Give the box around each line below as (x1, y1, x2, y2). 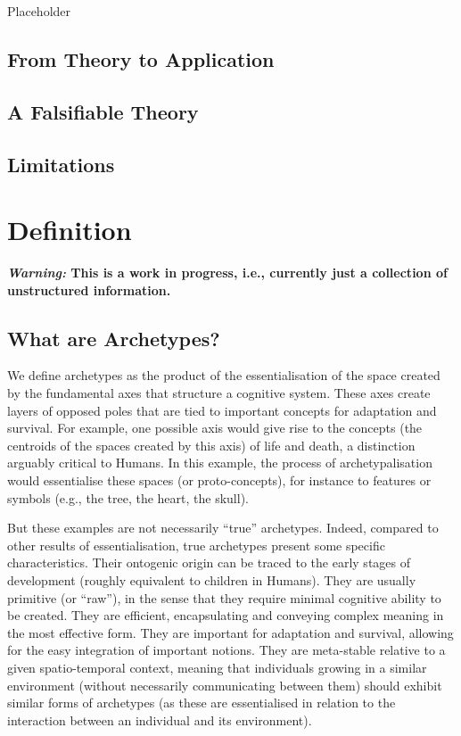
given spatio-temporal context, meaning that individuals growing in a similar (7, 657, 427, 676)
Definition (7, 211, 132, 248)
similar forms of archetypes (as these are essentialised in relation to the (7, 693, 396, 712)
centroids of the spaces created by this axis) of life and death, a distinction (7, 435, 416, 454)
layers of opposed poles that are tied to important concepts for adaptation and (7, 401, 437, 419)
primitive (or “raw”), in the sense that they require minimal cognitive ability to (7, 588, 441, 607)
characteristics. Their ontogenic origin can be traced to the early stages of (7, 553, 411, 572)
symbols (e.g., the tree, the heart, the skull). (7, 488, 249, 507)
